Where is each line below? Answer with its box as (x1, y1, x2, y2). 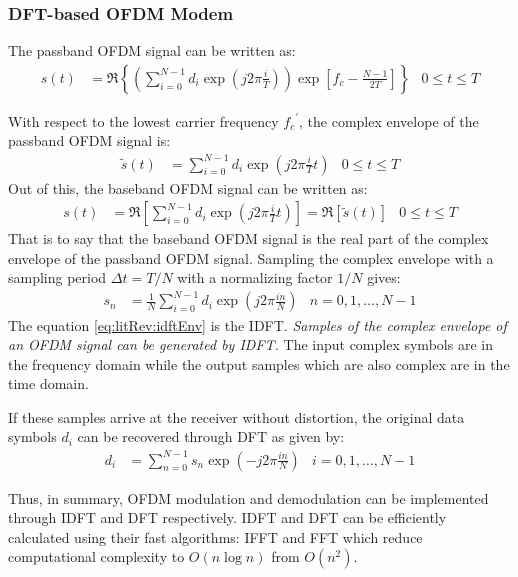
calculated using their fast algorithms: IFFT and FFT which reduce (8, 526, 423, 547)
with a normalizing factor (177, 267, 333, 288)
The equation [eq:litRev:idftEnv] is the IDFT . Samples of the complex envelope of (8, 314, 507, 335)
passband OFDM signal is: (8, 130, 171, 151)
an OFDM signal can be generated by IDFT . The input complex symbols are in (8, 334, 493, 355)
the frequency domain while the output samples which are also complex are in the (8, 353, 510, 374)
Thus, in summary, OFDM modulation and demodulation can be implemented (8, 487, 489, 508)
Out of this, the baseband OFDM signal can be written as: (8, 177, 368, 198)
